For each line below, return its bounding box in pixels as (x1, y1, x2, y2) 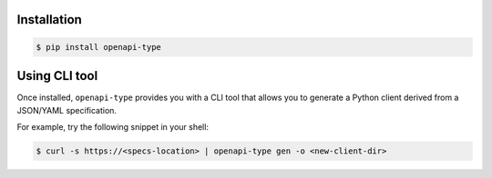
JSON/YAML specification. (16, 104, 118, 115)
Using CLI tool (16, 68, 98, 84)
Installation (16, 12, 82, 27)
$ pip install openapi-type (36, 42, 161, 52)
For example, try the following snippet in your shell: (16, 121, 210, 132)
